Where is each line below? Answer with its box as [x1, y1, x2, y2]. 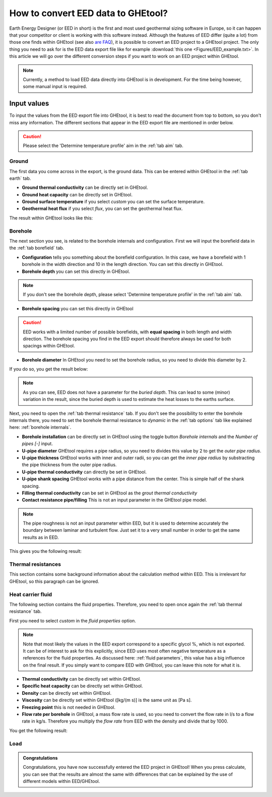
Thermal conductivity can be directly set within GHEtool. [22, 676, 141, 682]
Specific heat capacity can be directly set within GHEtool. [22, 683, 143, 689]
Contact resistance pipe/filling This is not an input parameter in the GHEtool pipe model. [22, 497, 208, 503]
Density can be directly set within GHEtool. [22, 690, 112, 696]
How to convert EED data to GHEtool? [9, 8, 168, 19]
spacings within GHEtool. [23, 343, 75, 349]
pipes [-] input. [22, 441, 53, 447]
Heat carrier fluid [9, 591, 52, 598]
